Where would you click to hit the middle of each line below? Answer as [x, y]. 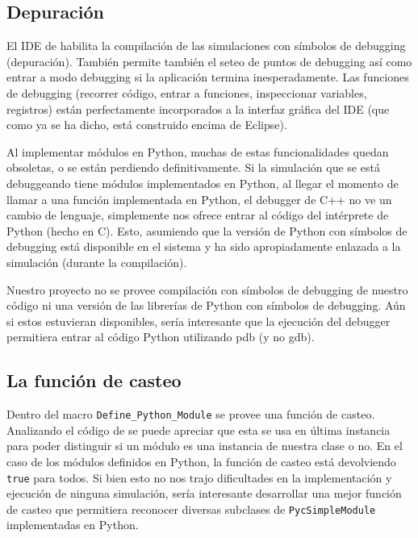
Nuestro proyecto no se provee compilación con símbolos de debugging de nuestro [207, 289]
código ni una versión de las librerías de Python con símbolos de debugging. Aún [206, 305]
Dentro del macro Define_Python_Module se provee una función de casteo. [191, 414]
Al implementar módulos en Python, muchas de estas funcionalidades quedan [198, 151]
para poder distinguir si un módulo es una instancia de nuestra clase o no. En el [205, 446]
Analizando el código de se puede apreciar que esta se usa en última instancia [199, 430]
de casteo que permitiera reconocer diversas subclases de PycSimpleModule [191, 509]
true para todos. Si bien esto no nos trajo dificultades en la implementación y [199, 477]
